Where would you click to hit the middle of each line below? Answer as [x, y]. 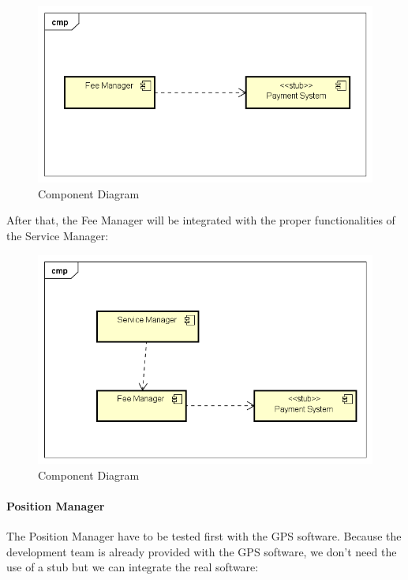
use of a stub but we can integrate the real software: [133, 567]
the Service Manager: [58, 236]
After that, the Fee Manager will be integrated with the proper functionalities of [201, 220]
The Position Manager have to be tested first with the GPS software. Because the [204, 536]
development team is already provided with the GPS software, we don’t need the [202, 551]
